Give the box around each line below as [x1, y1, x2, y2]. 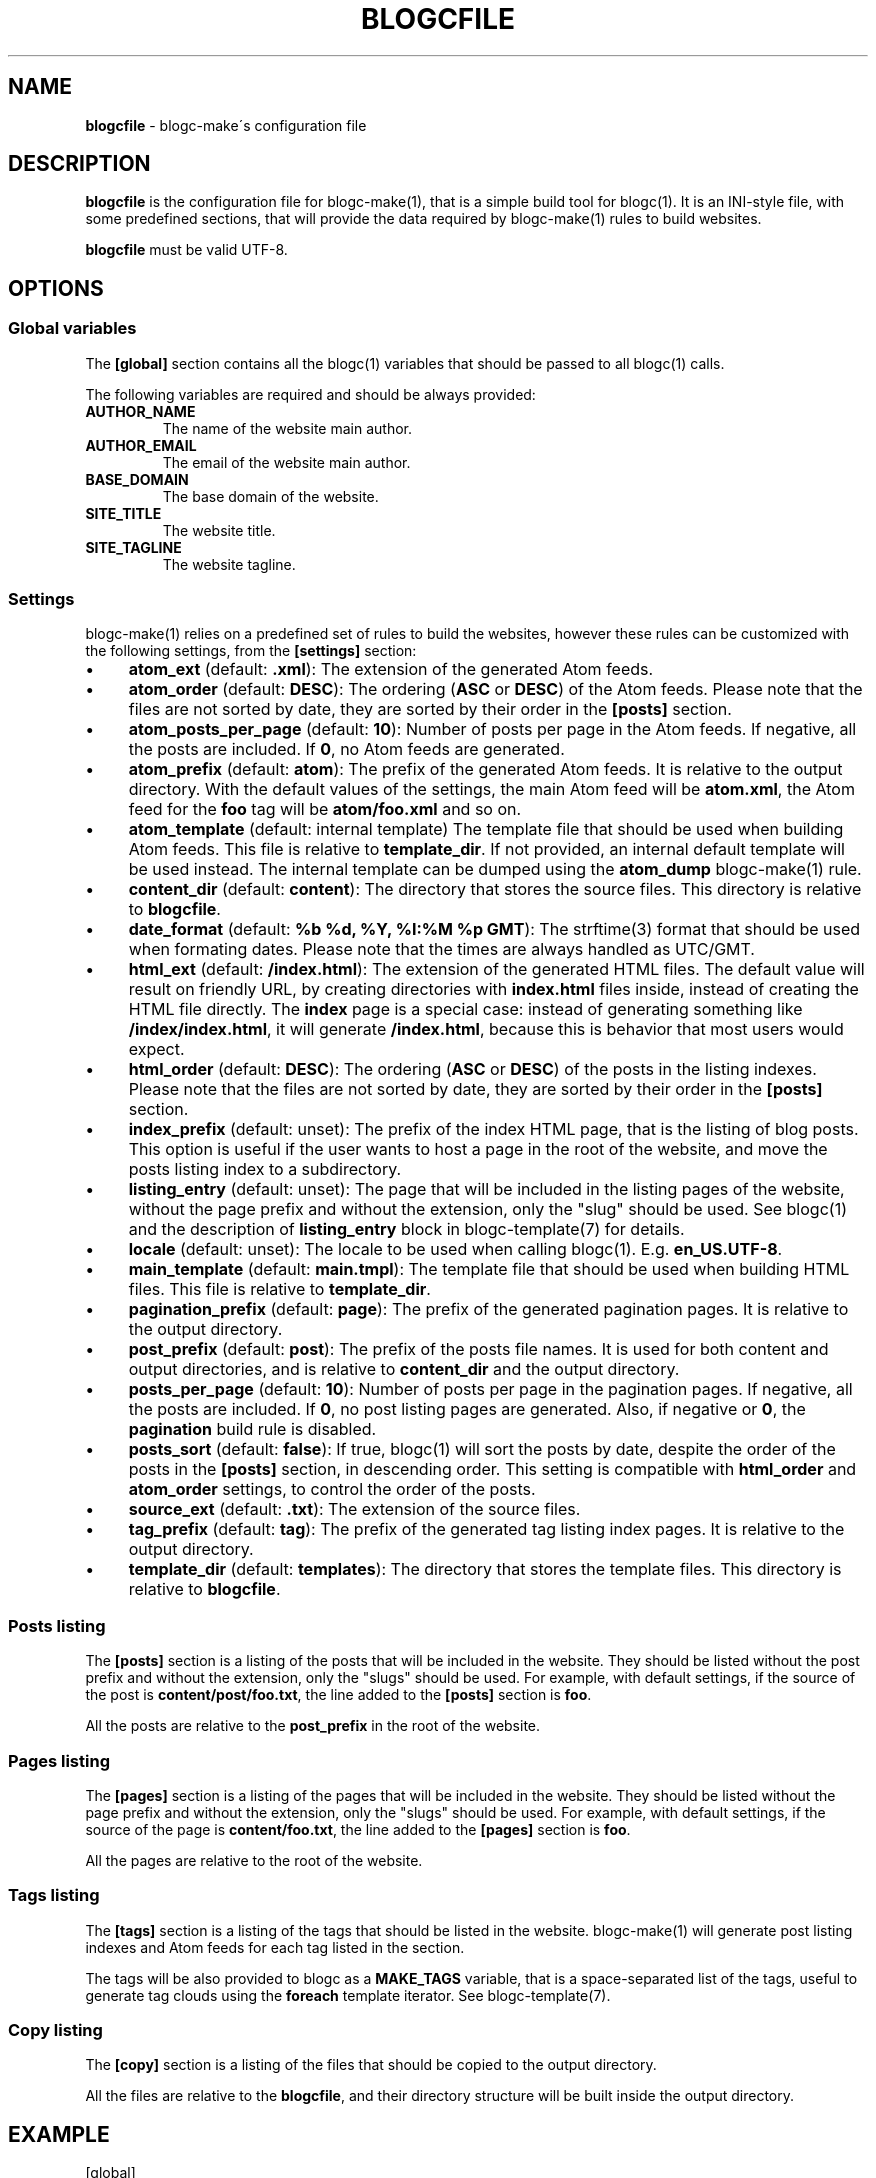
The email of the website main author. [162, 453, 411, 471]
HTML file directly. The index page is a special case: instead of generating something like [128, 999, 803, 1020]
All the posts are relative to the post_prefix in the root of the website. [85, 1717, 541, 1735]
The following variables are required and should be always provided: [85, 385, 536, 403]
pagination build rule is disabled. [128, 1419, 377, 1440]
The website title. [162, 521, 276, 539]
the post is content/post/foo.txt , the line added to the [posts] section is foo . [85, 1686, 592, 1704]
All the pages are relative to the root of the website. [85, 1851, 423, 1869]
